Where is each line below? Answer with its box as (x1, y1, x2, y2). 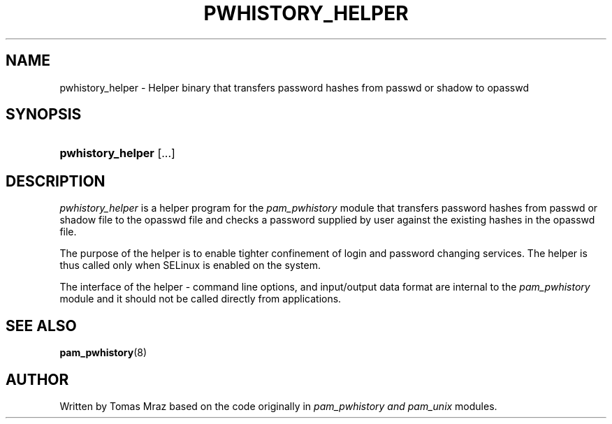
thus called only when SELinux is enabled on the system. (59, 259, 321, 272)
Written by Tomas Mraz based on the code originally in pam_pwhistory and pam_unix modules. (59, 400, 497, 412)
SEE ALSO (6, 316, 77, 335)
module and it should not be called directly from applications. (59, 293, 342, 305)
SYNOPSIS (6, 105, 82, 124)
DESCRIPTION (6, 172, 105, 190)
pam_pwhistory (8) (59, 346, 147, 359)
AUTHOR (6, 370, 69, 388)
